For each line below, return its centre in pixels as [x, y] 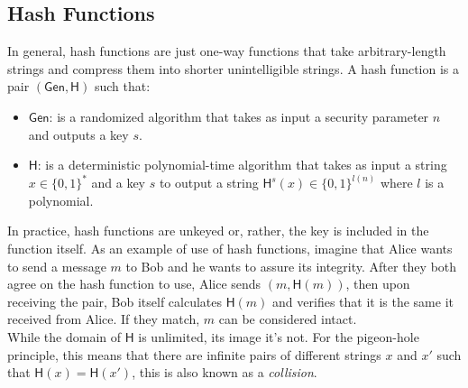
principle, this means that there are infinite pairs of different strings [194, 354]
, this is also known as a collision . [225, 372]
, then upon [378, 284]
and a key [118, 183]
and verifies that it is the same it [363, 301]
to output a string [209, 183]
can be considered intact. [288, 319]
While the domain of [64, 337]
